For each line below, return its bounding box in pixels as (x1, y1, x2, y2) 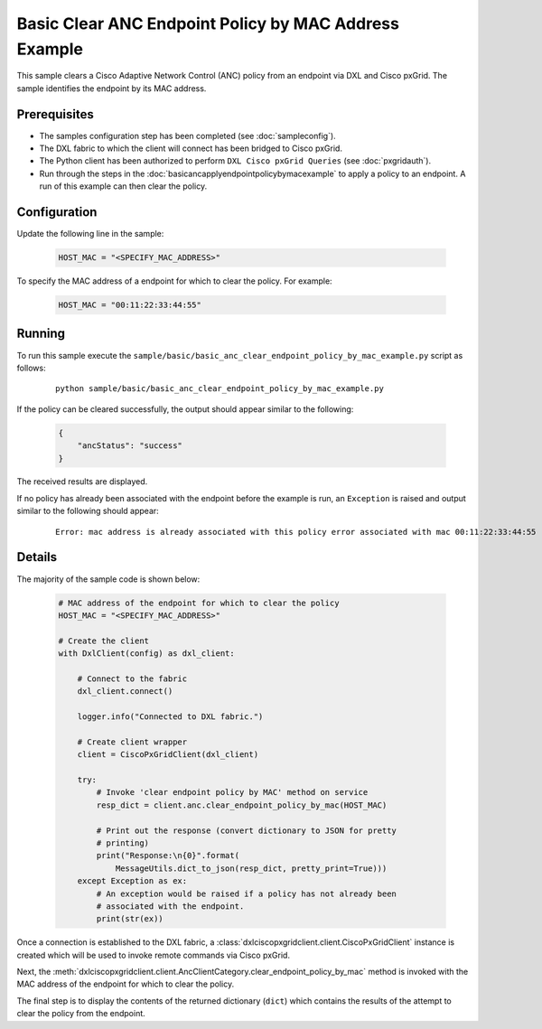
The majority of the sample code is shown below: (16, 574, 201, 585)
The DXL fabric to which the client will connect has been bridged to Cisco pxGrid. (39, 143, 343, 154)
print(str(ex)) (96, 913, 164, 924)
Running (16, 326, 66, 341)
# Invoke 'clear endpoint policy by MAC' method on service (96, 787, 369, 798)
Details (16, 549, 58, 565)
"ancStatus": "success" (77, 441, 182, 451)
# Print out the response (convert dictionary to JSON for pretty (96, 825, 397, 836)
